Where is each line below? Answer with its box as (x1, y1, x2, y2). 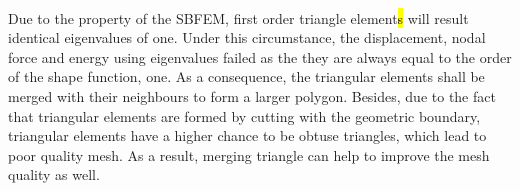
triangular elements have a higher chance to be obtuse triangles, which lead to (8, 125, 487, 146)
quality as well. (8, 164, 100, 185)
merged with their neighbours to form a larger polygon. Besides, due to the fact (8, 85, 496, 106)
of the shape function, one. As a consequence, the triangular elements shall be (8, 66, 485, 87)
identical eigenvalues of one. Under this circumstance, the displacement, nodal (8, 27, 486, 48)
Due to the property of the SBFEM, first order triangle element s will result (8, 7, 469, 28)
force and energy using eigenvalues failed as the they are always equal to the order (8, 46, 512, 67)
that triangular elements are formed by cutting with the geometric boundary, (8, 105, 481, 126)
